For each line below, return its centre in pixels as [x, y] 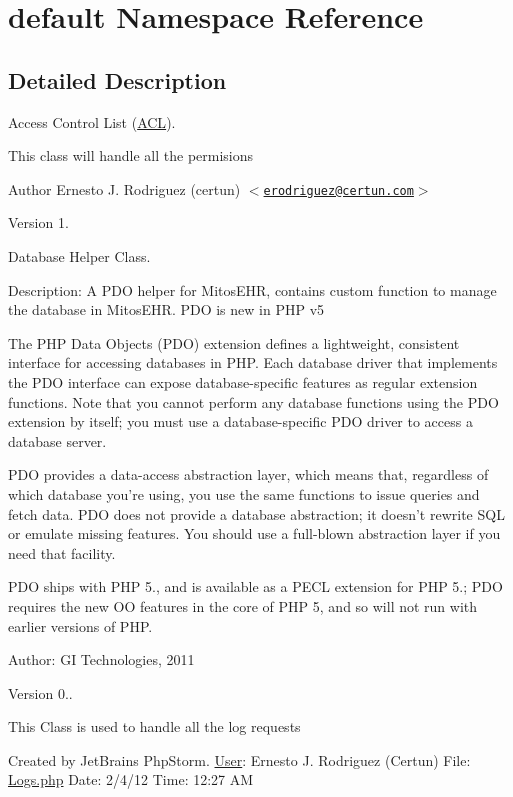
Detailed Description [117, 79]
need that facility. [62, 552]
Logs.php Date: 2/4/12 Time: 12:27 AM [131, 779]
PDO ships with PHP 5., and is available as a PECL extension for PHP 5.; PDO [255, 586]
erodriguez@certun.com [338, 190]
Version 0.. [40, 692]
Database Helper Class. [79, 256]
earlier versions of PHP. [80, 625]
